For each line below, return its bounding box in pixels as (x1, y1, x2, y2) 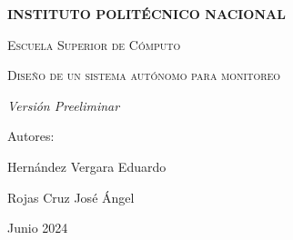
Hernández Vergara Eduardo (7, 156, 167, 175)
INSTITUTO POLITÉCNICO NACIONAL (7, 5, 286, 23)
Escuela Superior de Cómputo (7, 35, 181, 54)
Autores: (7, 126, 55, 145)
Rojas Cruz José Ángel (7, 187, 135, 206)
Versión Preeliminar (7, 95, 120, 115)
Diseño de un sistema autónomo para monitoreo (7, 65, 281, 85)
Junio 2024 (7, 218, 68, 237)
